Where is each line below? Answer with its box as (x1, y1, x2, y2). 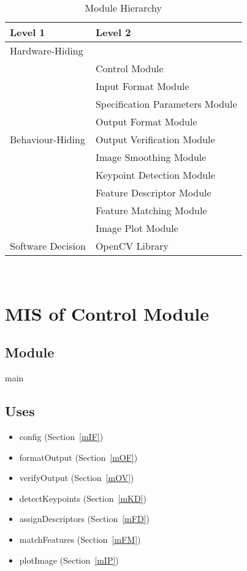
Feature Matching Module (95, 203, 207, 217)
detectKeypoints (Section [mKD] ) (19, 491, 146, 504)
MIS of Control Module (5, 300, 210, 326)
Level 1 (10, 25, 45, 39)
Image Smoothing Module (95, 150, 207, 164)
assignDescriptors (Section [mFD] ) (19, 512, 150, 525)
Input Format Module (95, 79, 189, 93)
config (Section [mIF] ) (19, 430, 104, 442)
